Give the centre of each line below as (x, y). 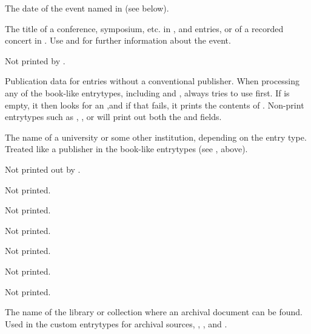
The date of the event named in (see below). (87, 8)
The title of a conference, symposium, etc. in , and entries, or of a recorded (144, 28)
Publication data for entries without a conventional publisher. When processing (152, 81)
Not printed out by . (43, 169)
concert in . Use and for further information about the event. (118, 40)
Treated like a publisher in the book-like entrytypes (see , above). (126, 149)
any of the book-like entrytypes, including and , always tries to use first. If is (147, 92)
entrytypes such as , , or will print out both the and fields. (113, 117)
